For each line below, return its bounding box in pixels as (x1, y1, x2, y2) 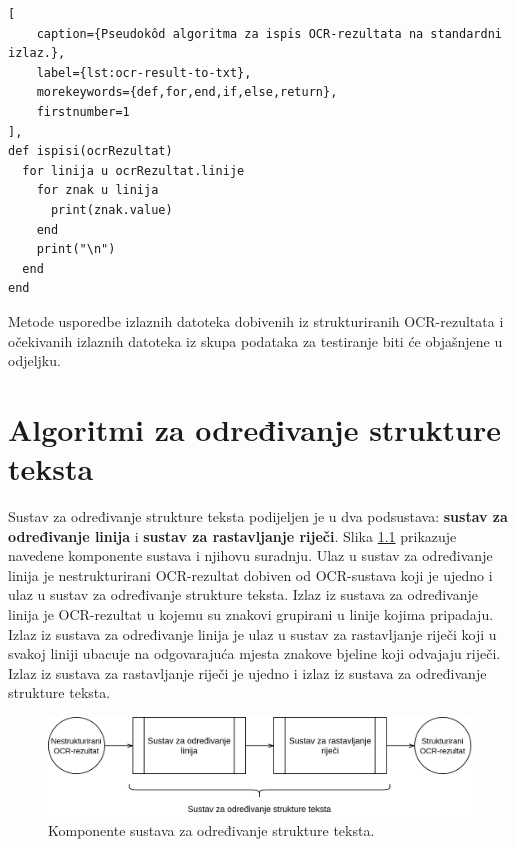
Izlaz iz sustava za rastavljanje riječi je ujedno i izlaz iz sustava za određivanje (8, 662, 487, 683)
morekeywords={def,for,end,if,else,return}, (36, 85, 338, 100)
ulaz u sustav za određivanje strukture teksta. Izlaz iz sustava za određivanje (8, 584, 478, 605)
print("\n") (36, 242, 116, 257)
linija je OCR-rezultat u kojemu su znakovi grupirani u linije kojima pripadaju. (8, 603, 494, 624)
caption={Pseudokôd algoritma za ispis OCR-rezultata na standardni (36, 26, 502, 41)
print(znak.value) (50, 202, 173, 217)
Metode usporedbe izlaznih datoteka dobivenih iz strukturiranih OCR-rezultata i (8, 310, 504, 331)
